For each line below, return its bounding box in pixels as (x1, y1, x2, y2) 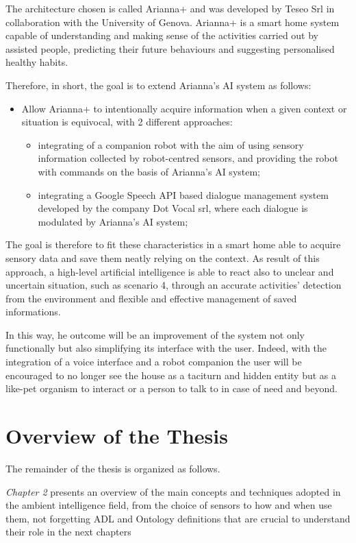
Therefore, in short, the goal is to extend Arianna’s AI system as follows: (5, 77, 311, 92)
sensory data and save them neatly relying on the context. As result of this (5, 250, 320, 265)
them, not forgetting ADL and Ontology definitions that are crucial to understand (5, 511, 351, 525)
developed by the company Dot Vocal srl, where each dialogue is (38, 201, 308, 215)
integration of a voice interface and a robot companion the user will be (5, 354, 302, 369)
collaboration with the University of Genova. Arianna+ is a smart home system (5, 14, 340, 29)
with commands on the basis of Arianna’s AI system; (38, 164, 261, 178)
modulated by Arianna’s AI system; (38, 214, 188, 228)
